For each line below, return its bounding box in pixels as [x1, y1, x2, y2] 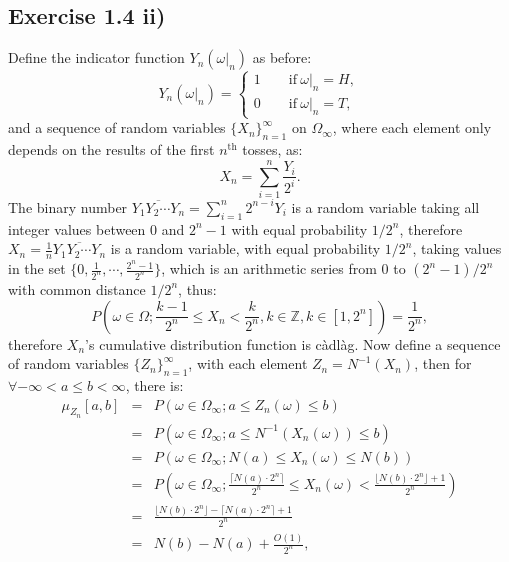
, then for [414, 353, 472, 374]
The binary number [8, 196, 128, 217]
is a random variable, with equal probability [110, 238, 381, 259]
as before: [252, 47, 312, 68]
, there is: [125, 374, 184, 395]
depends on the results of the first [8, 139, 215, 160]
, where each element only [332, 117, 492, 138]
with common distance [8, 278, 146, 299]
